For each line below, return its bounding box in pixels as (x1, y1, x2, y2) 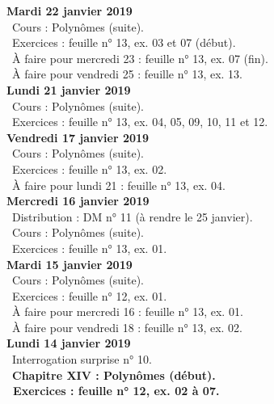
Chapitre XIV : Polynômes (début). (12, 366, 216, 383)
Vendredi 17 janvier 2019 (6, 128, 150, 145)
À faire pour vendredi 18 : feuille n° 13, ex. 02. (11, 318, 242, 335)
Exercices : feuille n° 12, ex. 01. (11, 287, 167, 304)
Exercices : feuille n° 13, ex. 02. (11, 160, 167, 177)
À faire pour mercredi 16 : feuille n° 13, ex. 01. (11, 303, 243, 320)
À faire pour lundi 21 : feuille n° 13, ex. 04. (11, 176, 226, 193)
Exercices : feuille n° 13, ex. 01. (11, 239, 167, 256)
